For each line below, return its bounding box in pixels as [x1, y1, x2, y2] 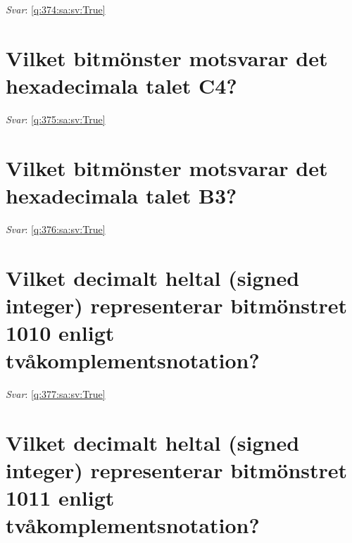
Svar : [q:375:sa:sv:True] [6, 111, 106, 126]
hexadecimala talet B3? [6, 180, 237, 209]
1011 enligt [6, 483, 115, 512]
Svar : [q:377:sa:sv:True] [6, 387, 106, 401]
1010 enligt [6, 318, 115, 347]
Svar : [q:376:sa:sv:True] [6, 221, 106, 236]
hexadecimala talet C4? [6, 70, 237, 99]
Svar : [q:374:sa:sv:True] [6, 2, 106, 16]
